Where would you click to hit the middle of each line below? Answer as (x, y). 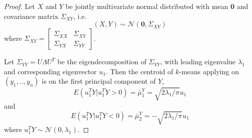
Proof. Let (19, 6)
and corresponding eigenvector (50, 71)
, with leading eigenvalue (198, 62)
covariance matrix (31, 16)
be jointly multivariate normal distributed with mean (147, 6)
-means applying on (209, 71)
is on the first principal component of (99, 81)
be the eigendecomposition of (102, 62)
